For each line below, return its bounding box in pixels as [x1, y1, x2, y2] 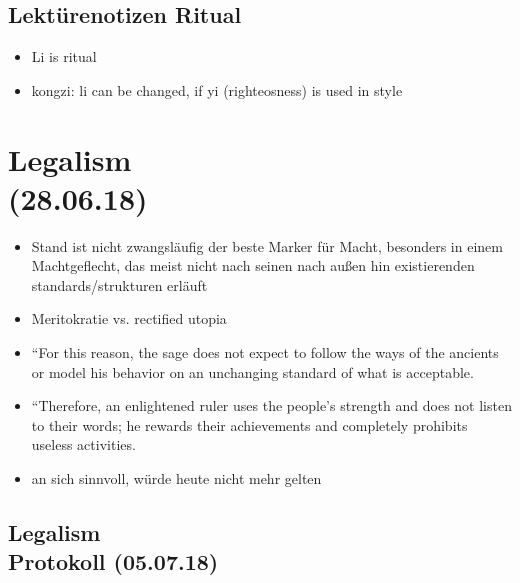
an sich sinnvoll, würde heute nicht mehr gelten [31, 468, 322, 489]
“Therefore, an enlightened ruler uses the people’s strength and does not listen [31, 395, 512, 416]
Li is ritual [31, 46, 97, 67]
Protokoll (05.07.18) [8, 546, 219, 577]
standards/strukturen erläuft [31, 274, 208, 295]
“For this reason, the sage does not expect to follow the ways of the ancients [31, 342, 499, 363]
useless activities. [31, 434, 136, 455]
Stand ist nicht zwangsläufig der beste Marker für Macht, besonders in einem [31, 235, 503, 256]
